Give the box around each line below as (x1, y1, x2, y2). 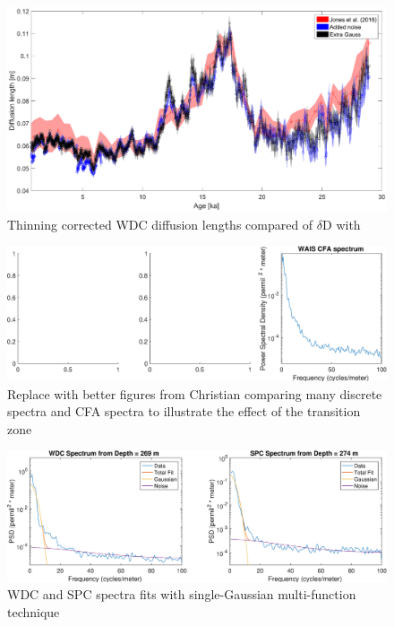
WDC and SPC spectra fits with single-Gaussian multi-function (7, 585, 356, 604)
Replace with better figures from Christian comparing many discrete (7, 384, 382, 403)
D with (322, 214, 361, 233)
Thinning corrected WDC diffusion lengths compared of (7, 214, 313, 233)
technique (7, 602, 60, 621)
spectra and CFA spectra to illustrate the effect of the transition (7, 402, 361, 421)
